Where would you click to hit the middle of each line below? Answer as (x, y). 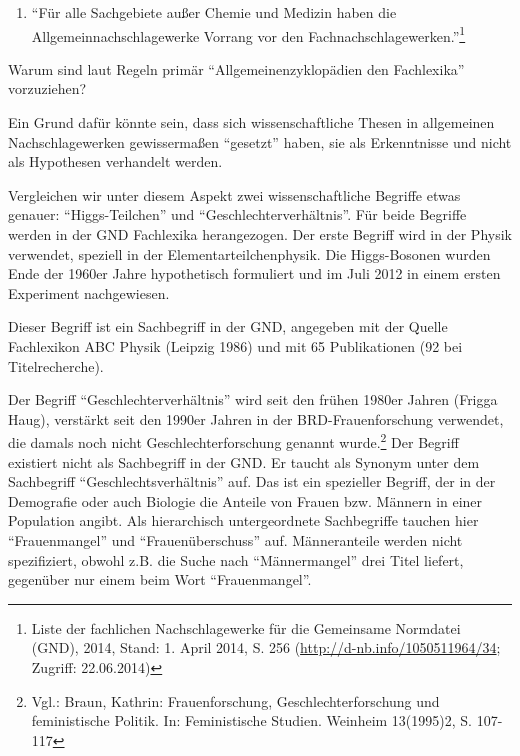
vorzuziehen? (47, 88)
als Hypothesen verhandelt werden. (115, 161)
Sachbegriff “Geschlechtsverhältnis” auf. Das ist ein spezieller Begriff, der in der (252, 481)
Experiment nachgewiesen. (89, 292)
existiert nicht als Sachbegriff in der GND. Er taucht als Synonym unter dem (244, 461)
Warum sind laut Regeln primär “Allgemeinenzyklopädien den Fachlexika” (236, 68)
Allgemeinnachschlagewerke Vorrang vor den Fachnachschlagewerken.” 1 (248, 34)
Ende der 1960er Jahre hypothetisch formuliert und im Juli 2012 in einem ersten (254, 273)
